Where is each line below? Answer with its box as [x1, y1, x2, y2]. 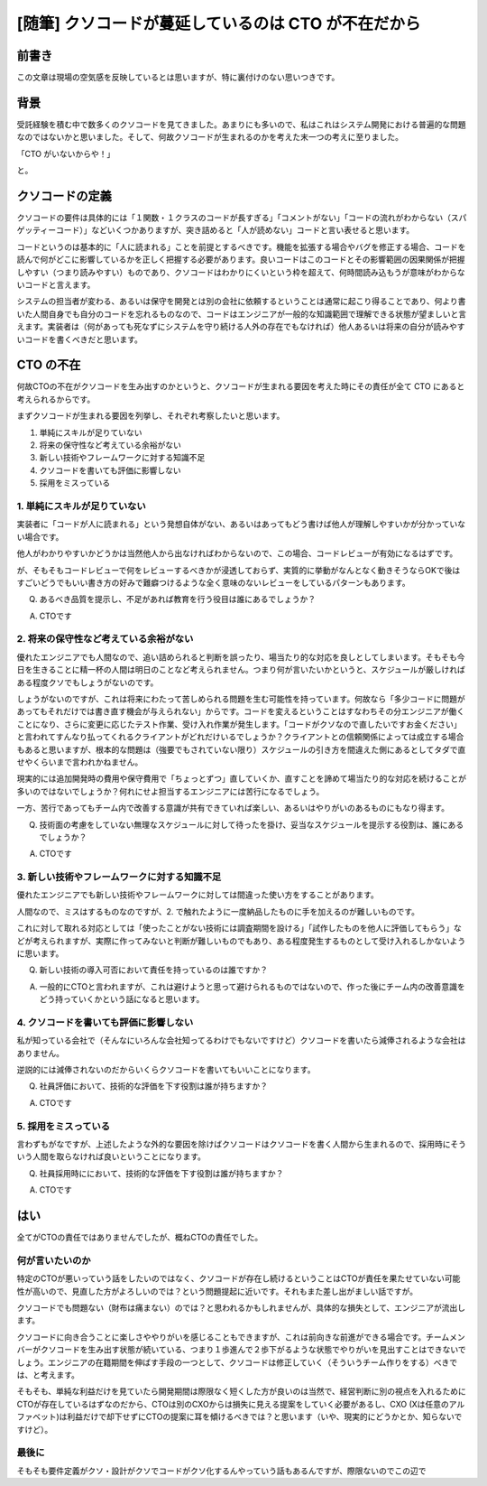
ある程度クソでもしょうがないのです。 [16, 677, 159, 688]
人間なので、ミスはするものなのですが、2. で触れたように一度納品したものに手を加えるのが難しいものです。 [16, 906, 419, 916]
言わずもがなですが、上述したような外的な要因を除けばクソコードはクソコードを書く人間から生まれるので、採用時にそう [16, 1138, 466, 1150]
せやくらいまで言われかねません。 [16, 757, 143, 767]
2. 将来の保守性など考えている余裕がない [16, 633, 194, 645]
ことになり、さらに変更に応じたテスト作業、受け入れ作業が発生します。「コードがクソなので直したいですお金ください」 [16, 719, 462, 729]
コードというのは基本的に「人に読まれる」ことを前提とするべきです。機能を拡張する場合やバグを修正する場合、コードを [16, 241, 466, 252]
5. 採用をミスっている [16, 1119, 111, 1132]
